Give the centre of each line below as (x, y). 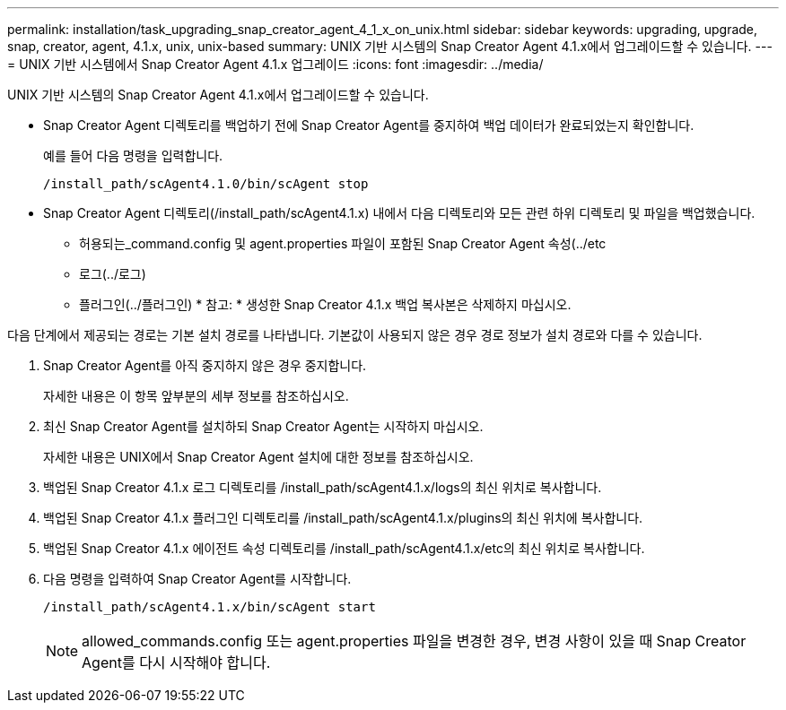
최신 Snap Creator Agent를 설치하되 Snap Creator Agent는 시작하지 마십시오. (263, 426)
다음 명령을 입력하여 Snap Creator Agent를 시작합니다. (197, 579)
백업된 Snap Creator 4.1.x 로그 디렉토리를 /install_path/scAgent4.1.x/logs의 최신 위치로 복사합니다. (323, 487)
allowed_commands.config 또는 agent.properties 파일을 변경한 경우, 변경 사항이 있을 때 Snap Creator (414, 641)
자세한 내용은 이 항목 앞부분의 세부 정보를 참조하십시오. (196, 396)
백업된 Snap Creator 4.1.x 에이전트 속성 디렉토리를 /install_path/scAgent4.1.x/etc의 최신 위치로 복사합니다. (344, 548)
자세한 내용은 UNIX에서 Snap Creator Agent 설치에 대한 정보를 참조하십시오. (258, 457)
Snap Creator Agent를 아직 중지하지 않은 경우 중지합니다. (205, 365)
